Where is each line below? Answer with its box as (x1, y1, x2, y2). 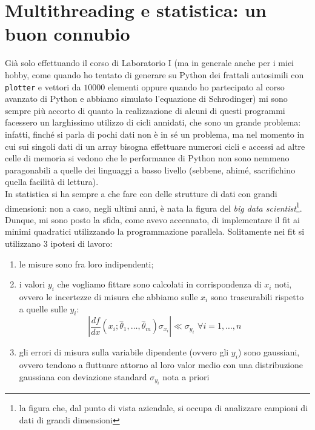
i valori (19, 278, 45, 291)
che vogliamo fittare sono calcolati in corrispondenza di (57, 278, 262, 291)
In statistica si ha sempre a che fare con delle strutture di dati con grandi (5, 187, 277, 200)
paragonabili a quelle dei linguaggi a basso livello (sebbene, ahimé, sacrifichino (5, 163, 296, 176)
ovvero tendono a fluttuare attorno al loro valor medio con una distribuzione (19, 358, 303, 371)
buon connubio (5, 21, 130, 46)
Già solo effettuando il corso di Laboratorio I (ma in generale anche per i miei (5, 56, 294, 69)
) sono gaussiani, (237, 346, 300, 358)
